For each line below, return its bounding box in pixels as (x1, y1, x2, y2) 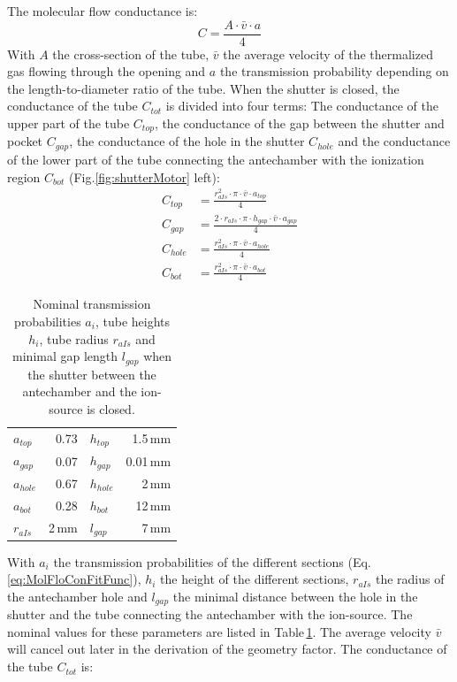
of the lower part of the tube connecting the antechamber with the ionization (7, 149, 424, 168)
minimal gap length (12, 347, 118, 365)
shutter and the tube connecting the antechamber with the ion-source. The (7, 605, 413, 624)
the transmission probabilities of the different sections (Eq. (53, 552, 371, 571)
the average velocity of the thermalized (223, 44, 433, 63)
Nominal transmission (33, 295, 151, 313)
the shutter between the (27, 364, 156, 383)
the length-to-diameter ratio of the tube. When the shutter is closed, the (7, 79, 400, 97)
